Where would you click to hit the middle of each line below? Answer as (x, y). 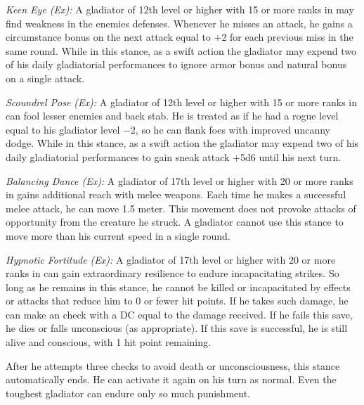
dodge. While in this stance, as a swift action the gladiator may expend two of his (182, 143)
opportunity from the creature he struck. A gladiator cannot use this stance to (175, 222)
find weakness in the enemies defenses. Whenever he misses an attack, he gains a (179, 23)
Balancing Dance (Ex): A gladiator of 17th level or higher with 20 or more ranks (180, 180)
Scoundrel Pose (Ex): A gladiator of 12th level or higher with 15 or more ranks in (182, 102)
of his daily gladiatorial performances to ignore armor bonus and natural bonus (176, 64)
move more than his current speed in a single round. (118, 235)
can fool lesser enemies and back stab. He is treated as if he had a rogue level (172, 116)
